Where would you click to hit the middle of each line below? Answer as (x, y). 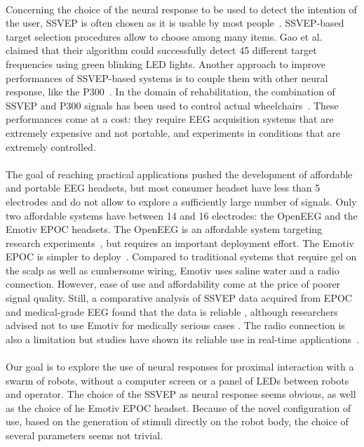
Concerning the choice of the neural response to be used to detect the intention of (181, 9)
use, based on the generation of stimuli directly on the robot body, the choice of (177, 421)
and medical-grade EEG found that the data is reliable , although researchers (172, 311)
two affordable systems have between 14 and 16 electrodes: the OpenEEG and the (182, 215)
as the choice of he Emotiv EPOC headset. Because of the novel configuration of (178, 407)
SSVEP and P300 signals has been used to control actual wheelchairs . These (172, 105)
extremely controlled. (51, 146)
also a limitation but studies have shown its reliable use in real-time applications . (182, 339)
